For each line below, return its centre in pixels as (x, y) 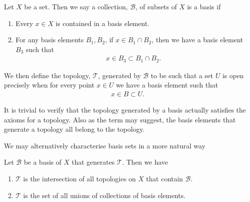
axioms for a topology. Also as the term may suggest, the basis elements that (120, 119)
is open (233, 75)
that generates (93, 162)
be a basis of (43, 162)
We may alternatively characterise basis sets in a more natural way (105, 145)
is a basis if (204, 6)
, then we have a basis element (197, 40)
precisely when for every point (49, 85)
